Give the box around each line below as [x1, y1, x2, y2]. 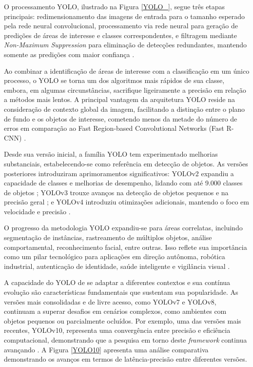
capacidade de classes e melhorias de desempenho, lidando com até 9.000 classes [4, 178, 243, 188]
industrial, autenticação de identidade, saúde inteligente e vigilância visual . [4, 261, 230, 271]
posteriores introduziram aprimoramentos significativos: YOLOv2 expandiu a [4, 168, 234, 178]
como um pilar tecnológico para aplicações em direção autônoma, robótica [4, 251, 225, 262]
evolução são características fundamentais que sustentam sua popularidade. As [4, 287, 238, 297]
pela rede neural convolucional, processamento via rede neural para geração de [4, 20, 238, 31]
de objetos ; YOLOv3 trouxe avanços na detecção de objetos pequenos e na [4, 187, 229, 197]
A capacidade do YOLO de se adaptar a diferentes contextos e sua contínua [4, 277, 231, 287]
